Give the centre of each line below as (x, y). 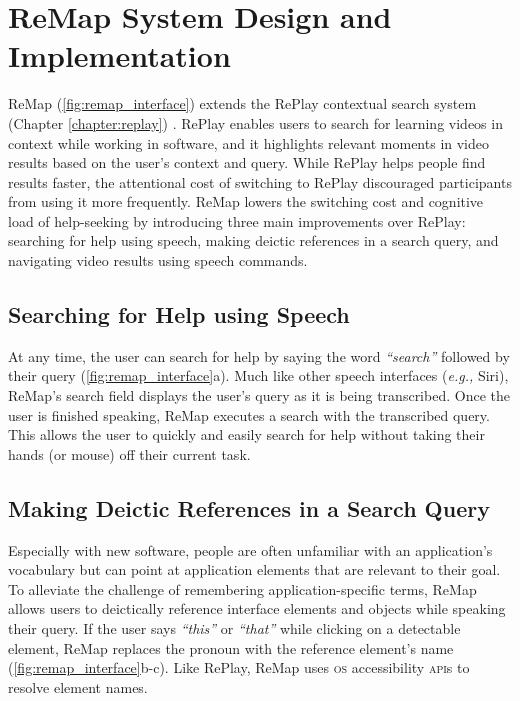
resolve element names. (78, 686)
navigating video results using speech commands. (158, 260)
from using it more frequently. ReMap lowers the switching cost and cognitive (246, 201)
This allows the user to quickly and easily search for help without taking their (246, 434)
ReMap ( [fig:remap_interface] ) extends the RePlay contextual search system (242, 103)
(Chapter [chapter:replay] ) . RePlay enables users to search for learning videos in (255, 122)
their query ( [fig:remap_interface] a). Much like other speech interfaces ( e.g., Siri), (258, 375)
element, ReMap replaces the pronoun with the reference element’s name (231, 647)
